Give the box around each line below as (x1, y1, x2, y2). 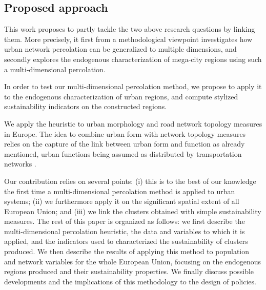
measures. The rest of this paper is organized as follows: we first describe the (4, 216, 245, 226)
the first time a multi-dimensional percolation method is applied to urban (4, 185, 235, 196)
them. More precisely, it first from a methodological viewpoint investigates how (4, 33, 253, 44)
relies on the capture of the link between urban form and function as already (4, 138, 245, 149)
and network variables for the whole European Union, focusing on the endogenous (4, 256, 261, 266)
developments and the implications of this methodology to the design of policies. (4, 276, 256, 286)
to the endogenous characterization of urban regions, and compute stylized (4, 91, 238, 101)
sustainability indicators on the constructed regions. (4, 101, 167, 112)
